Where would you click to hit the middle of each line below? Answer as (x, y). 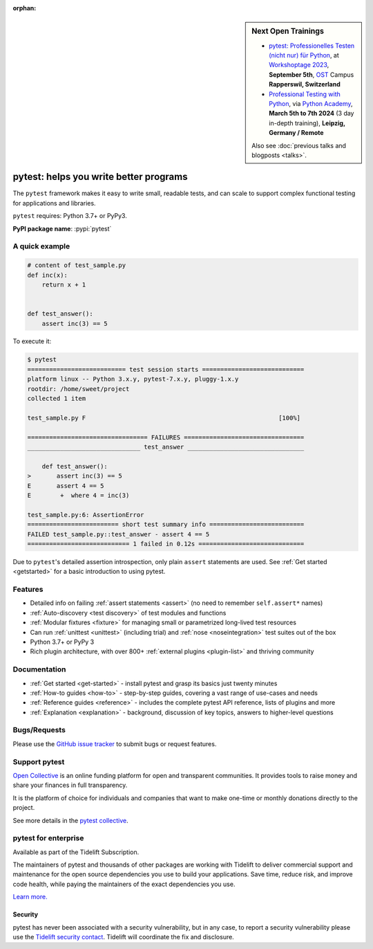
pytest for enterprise (48, 838)
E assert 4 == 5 (66, 486)
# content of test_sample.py (77, 265)
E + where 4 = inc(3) (78, 495)
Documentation (39, 669)
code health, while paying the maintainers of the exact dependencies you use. (124, 884)
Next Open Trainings (288, 31)
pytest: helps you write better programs (100, 177)
